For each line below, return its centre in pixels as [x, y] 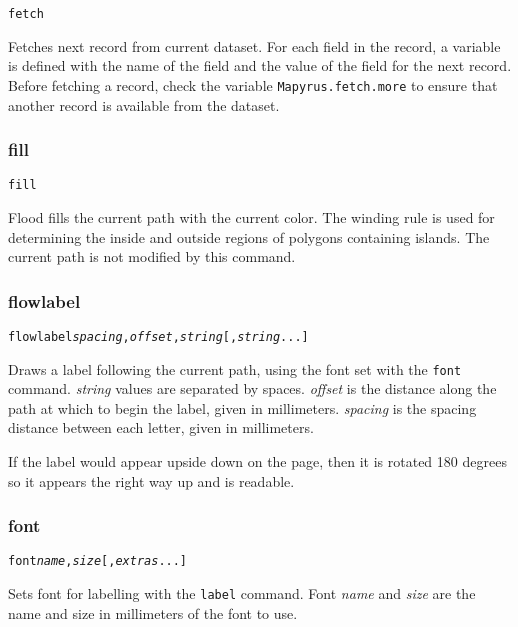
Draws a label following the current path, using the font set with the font [235, 368]
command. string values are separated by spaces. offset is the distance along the [252, 388]
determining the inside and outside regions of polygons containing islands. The [249, 236]
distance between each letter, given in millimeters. [161, 427]
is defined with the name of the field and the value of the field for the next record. [260, 65]
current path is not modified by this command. [152, 256]
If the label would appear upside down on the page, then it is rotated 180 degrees [257, 461]
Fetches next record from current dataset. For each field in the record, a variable [254, 45]
